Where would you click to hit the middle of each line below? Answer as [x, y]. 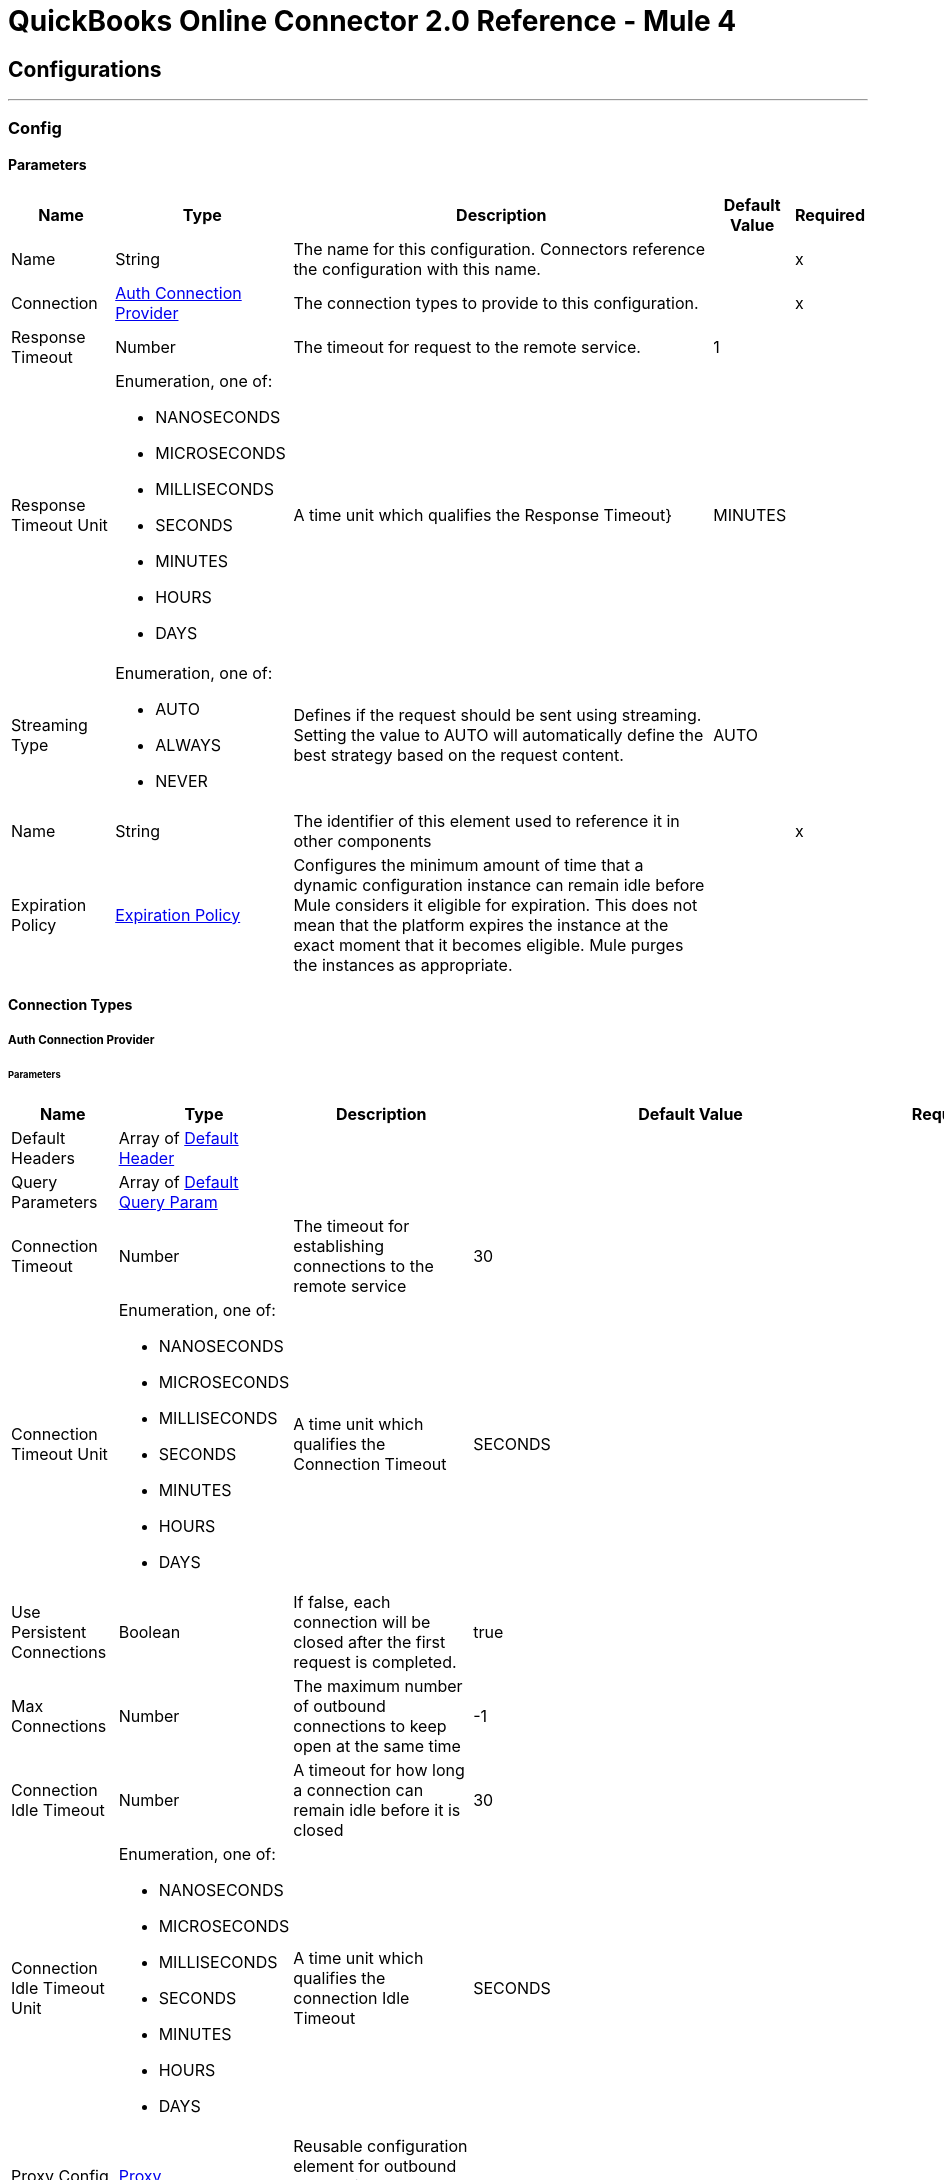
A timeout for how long [379, 1770]
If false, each [342, 1602]
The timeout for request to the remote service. [467, 346]
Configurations [85, 69]
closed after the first [369, 1642]
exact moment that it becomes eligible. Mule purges [488, 944]
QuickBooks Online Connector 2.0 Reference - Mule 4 [372, 21]
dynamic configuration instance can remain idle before [499, 884]
